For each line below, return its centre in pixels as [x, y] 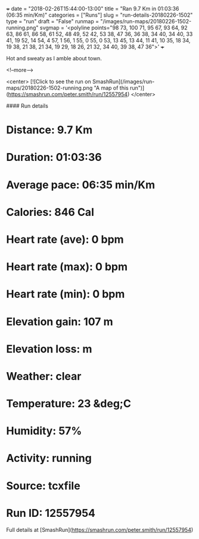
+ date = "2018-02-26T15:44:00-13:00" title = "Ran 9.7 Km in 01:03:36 [93, 9]
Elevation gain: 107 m [60, 322]
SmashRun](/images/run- [123, 81]
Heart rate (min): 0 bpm [66, 294]
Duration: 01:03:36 [54, 157]
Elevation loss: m [49, 349]
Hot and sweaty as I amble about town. [54, 58]
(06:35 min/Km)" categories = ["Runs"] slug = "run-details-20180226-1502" [99, 15]
